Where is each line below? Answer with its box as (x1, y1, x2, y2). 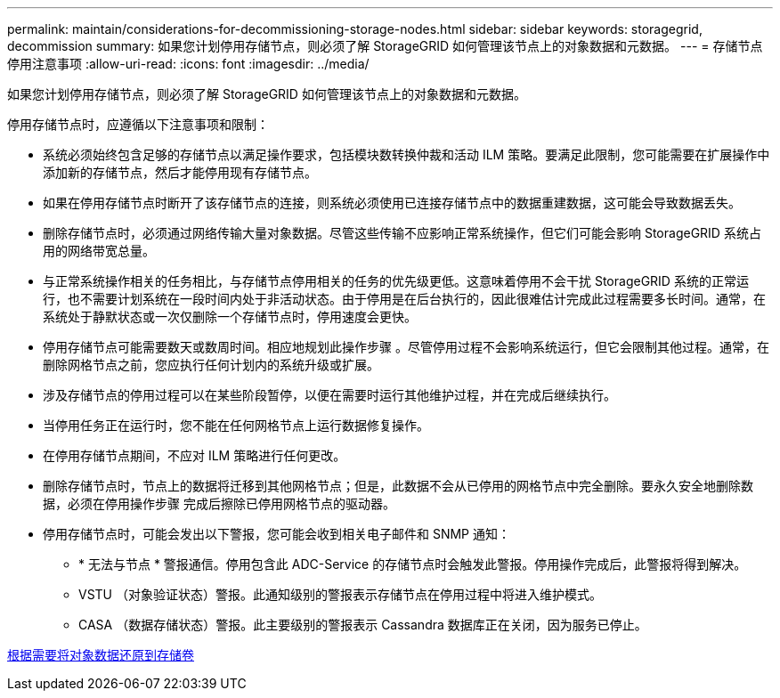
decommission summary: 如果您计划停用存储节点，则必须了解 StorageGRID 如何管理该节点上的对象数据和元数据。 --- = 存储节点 (7, 38, 763, 53)
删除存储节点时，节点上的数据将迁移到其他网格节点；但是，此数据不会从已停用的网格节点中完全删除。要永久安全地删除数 (43, 478, 753, 493)
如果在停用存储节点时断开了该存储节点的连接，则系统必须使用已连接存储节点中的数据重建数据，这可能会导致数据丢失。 (43, 195, 741, 210)
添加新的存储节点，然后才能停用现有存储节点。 (43, 165, 317, 180)
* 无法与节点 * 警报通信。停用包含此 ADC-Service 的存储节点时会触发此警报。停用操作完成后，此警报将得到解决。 (78, 556, 747, 572)
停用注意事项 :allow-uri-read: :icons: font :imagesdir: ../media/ (7, 56, 370, 71)
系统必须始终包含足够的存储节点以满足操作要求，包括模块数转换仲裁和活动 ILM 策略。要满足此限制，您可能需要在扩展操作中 (43, 147, 770, 162)
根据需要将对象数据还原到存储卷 (7, 647, 194, 662)
